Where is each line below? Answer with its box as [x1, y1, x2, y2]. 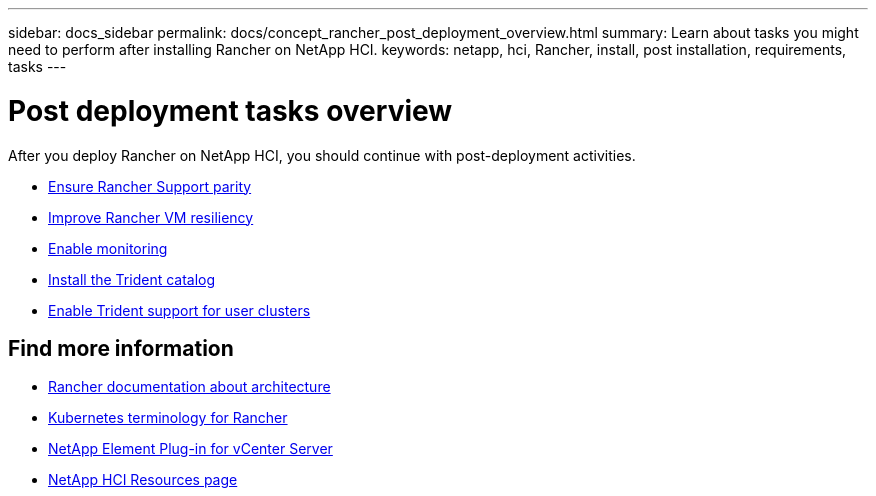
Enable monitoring [48, 239, 168, 257]
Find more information [8, 335, 234, 361]
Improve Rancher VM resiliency [48, 208, 254, 226]
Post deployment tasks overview [8, 93, 453, 128]
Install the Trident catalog [48, 270, 216, 288]
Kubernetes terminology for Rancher [48, 409, 288, 427]
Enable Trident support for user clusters [48, 301, 311, 319]
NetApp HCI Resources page [48, 471, 238, 489]
